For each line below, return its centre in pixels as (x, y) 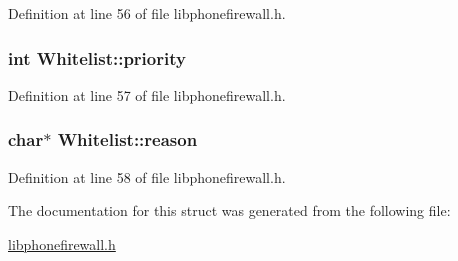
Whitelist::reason (127, 139)
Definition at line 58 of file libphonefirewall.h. (147, 176)
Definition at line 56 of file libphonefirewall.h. (147, 13)
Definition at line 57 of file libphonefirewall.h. (147, 94)
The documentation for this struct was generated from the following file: (229, 210)
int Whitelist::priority (97, 57)
